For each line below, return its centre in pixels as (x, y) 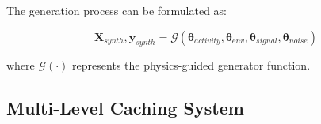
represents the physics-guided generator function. (191, 65)
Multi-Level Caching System (125, 108)
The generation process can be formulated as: (117, 10)
